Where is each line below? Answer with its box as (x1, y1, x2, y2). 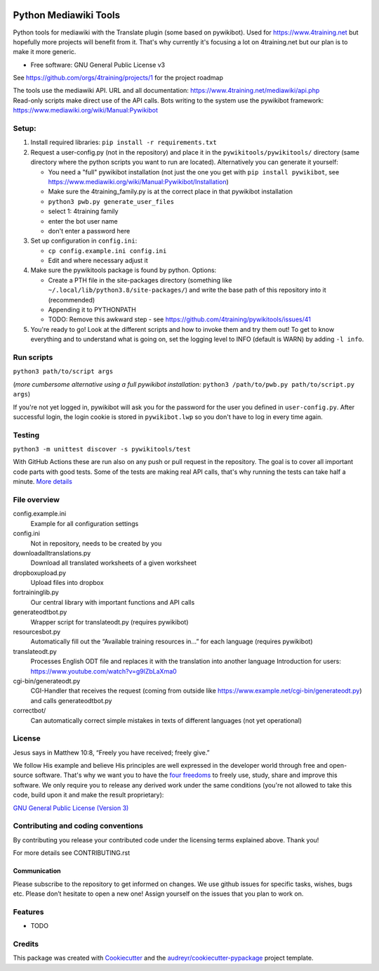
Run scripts (13, 352, 53, 362)
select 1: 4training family (48, 207, 119, 216)
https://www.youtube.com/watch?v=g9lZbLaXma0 (30, 667, 177, 675)
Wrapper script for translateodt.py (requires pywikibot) (30, 617, 189, 626)
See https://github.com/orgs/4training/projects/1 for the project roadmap (13, 74, 224, 82)
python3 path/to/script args (13, 368, 114, 375)
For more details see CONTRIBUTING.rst (13, 849, 131, 857)
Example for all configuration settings (30, 519, 139, 527)
